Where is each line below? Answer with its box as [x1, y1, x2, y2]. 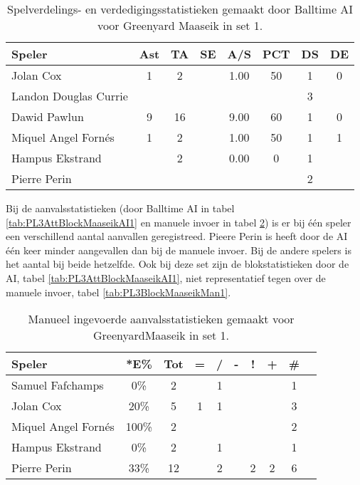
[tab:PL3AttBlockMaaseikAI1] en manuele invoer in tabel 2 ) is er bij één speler [6, 214, 351, 229]
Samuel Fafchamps [11, 377, 104, 394]
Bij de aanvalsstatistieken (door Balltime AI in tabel [6, 201, 235, 215]
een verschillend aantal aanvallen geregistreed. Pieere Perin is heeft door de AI [6, 229, 348, 244]
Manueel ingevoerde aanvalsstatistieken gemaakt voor [28, 311, 295, 328]
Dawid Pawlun [11, 108, 84, 125]
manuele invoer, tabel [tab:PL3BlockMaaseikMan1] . [6, 284, 231, 299]
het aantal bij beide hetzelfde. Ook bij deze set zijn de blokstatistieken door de [6, 256, 349, 271]
